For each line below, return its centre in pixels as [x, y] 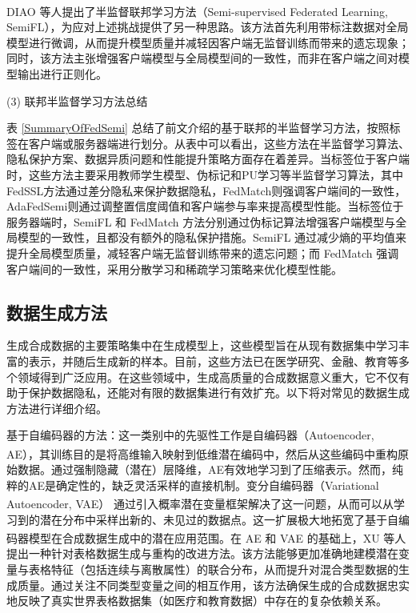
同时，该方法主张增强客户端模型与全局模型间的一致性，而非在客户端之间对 [202, 58]
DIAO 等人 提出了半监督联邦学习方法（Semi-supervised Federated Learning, [197, 11]
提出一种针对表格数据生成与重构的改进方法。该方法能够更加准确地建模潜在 [202, 553]
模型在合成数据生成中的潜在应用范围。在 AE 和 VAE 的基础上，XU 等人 [217, 537]
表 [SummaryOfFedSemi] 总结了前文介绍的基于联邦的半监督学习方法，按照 [198, 128]
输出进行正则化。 [62, 74]
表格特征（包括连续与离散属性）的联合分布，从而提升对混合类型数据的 [213, 569]
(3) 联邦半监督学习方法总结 [77, 100]
